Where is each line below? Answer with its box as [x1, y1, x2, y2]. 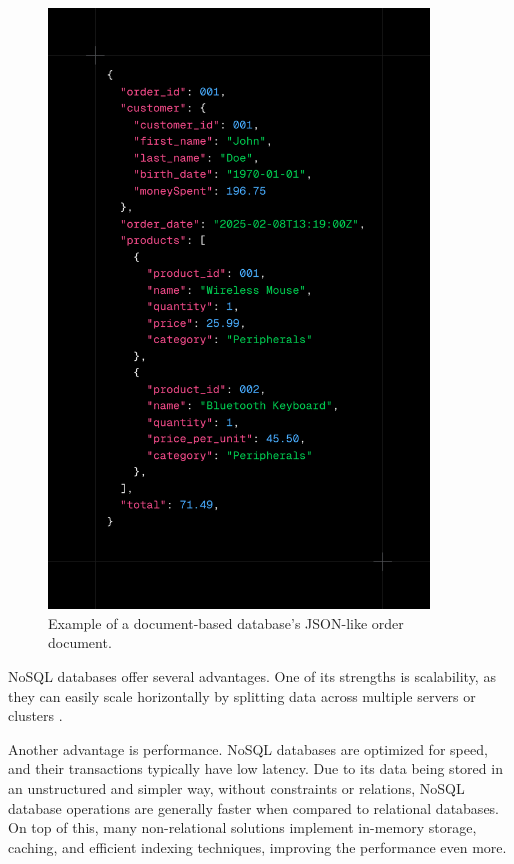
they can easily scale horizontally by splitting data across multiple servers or [8, 685, 476, 706]
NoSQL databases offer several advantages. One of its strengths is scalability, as [8, 665, 496, 686]
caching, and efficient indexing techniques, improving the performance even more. [8, 836, 507, 857]
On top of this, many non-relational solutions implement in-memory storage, [8, 817, 477, 838]
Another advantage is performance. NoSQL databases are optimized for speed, [8, 738, 488, 759]
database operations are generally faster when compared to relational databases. [8, 797, 500, 818]
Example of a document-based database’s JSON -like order [48, 612, 404, 633]
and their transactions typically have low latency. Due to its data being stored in [8, 758, 503, 779]
